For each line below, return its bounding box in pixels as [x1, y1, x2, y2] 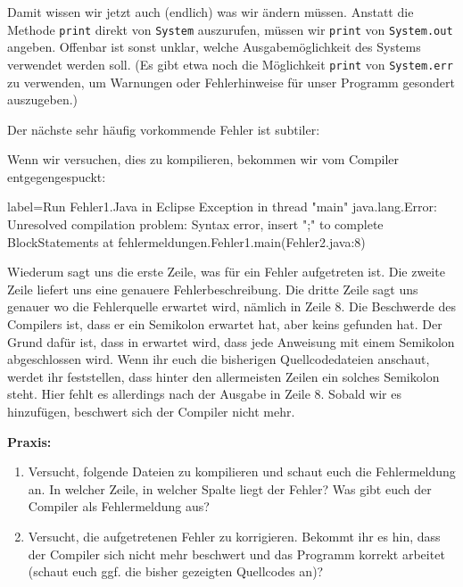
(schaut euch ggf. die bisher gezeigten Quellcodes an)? [28, 562, 324, 581]
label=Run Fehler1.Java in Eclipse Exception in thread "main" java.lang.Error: [7, 197, 437, 216]
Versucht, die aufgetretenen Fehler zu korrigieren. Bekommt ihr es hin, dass [28, 526, 441, 545]
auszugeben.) [7, 90, 79, 109]
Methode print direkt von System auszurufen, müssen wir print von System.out [7, 20, 453, 38]
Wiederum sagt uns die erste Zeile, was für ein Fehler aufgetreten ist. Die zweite [7, 262, 445, 281]
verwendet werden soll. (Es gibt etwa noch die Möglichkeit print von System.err [7, 54, 453, 73]
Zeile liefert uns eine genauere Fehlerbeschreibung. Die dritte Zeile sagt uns [7, 279, 418, 298]
